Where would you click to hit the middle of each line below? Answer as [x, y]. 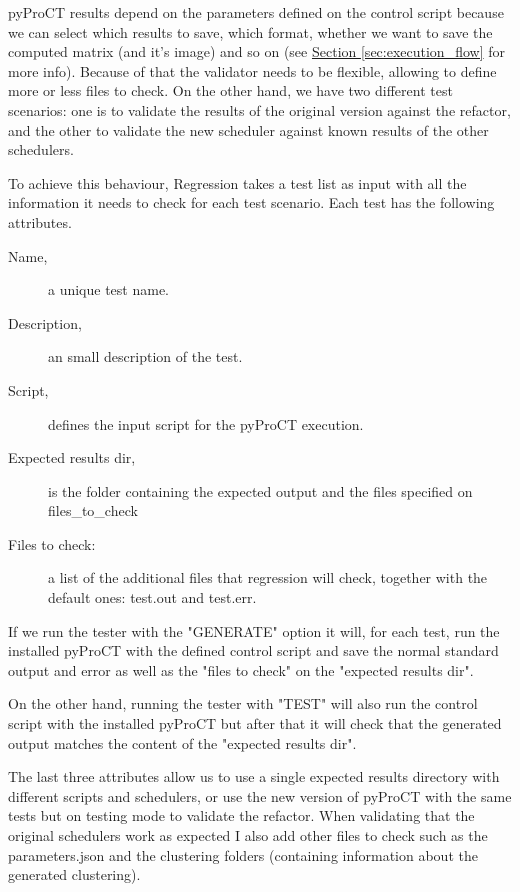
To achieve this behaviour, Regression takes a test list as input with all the [237, 182]
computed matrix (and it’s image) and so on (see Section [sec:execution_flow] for [256, 51]
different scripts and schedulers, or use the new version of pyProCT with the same [260, 795]
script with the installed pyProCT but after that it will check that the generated [255, 723]
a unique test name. [109, 289]
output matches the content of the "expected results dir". [182, 742]
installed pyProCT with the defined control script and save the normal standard [253, 650]
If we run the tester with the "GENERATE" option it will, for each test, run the [254, 630]
